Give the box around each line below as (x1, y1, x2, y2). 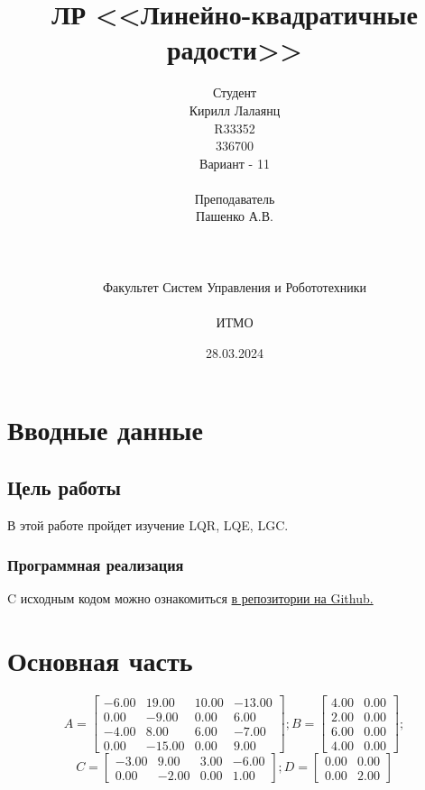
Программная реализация (7, 554, 184, 576)
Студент (212, 83, 257, 102)
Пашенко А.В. (196, 207, 273, 225)
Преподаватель (194, 188, 275, 207)
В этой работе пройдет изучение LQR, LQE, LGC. (7, 515, 289, 534)
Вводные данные (7, 411, 203, 448)
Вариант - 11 (199, 153, 270, 172)
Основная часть (7, 642, 193, 679)
